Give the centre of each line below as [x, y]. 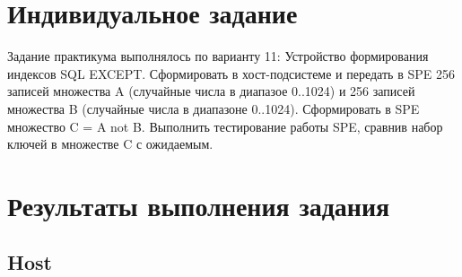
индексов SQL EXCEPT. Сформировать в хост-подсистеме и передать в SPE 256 [231, 73]
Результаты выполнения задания [199, 205]
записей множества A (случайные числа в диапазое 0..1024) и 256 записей [211, 91]
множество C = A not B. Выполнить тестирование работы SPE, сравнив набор [225, 126]
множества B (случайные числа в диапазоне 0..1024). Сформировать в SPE [214, 108]
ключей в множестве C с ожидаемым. [110, 144]
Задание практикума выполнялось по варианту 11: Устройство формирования [218, 56]
